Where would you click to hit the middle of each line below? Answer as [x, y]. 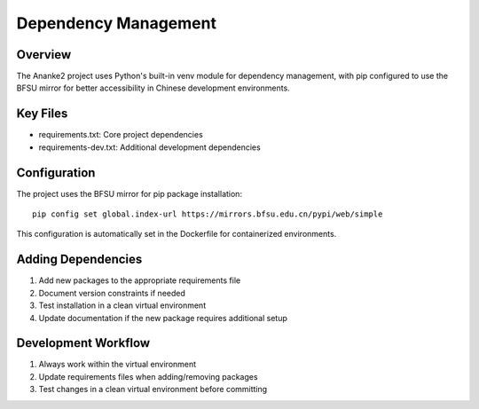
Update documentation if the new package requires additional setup [163, 318]
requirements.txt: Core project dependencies [121, 135]
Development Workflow [83, 343]
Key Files [42, 114]
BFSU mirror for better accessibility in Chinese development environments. [153, 88]
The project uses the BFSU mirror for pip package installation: [130, 193]
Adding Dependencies [79, 260]
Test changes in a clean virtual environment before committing [153, 389]
